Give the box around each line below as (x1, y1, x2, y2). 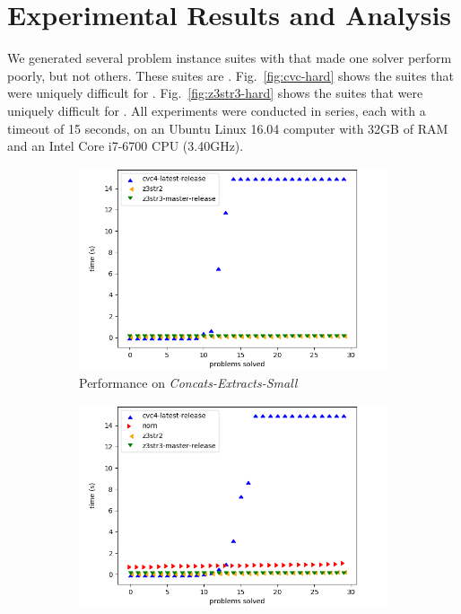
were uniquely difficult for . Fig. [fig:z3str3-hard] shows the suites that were (7, 83, 423, 102)
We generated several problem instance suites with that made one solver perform (7, 48, 452, 67)
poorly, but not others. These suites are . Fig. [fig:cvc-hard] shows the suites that (7, 66, 454, 84)
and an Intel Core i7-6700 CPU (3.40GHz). (7, 136, 244, 155)
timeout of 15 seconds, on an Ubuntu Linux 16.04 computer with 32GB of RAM (7, 118, 448, 137)
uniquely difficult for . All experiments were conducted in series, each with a (7, 101, 426, 119)
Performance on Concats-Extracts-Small (79, 373, 298, 392)
